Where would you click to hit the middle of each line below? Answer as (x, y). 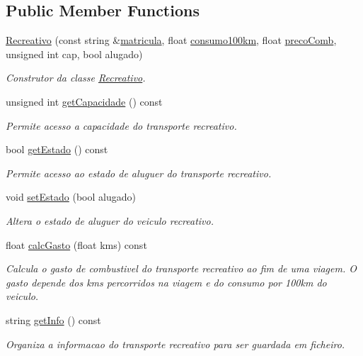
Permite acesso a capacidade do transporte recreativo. (121, 125)
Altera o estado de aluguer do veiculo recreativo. (110, 220)
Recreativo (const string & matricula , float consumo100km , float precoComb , (171, 40)
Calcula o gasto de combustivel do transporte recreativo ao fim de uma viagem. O (181, 268)
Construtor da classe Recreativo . (76, 78)
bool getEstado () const (57, 149)
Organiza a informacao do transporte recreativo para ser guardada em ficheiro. (175, 344)
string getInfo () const (53, 319)
